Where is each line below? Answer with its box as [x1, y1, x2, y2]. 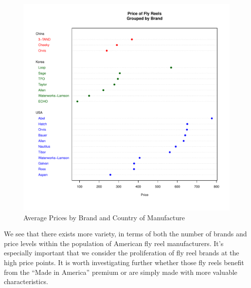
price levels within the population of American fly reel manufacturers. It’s [4, 238, 224, 248]
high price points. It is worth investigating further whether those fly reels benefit [4, 257, 244, 267]
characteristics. [4, 276, 48, 287]
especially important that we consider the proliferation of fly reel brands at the [4, 248, 239, 258]
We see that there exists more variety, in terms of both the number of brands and [4, 229, 247, 239]
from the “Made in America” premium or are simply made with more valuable [4, 267, 237, 277]
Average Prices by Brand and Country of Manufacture [23, 212, 185, 222]
